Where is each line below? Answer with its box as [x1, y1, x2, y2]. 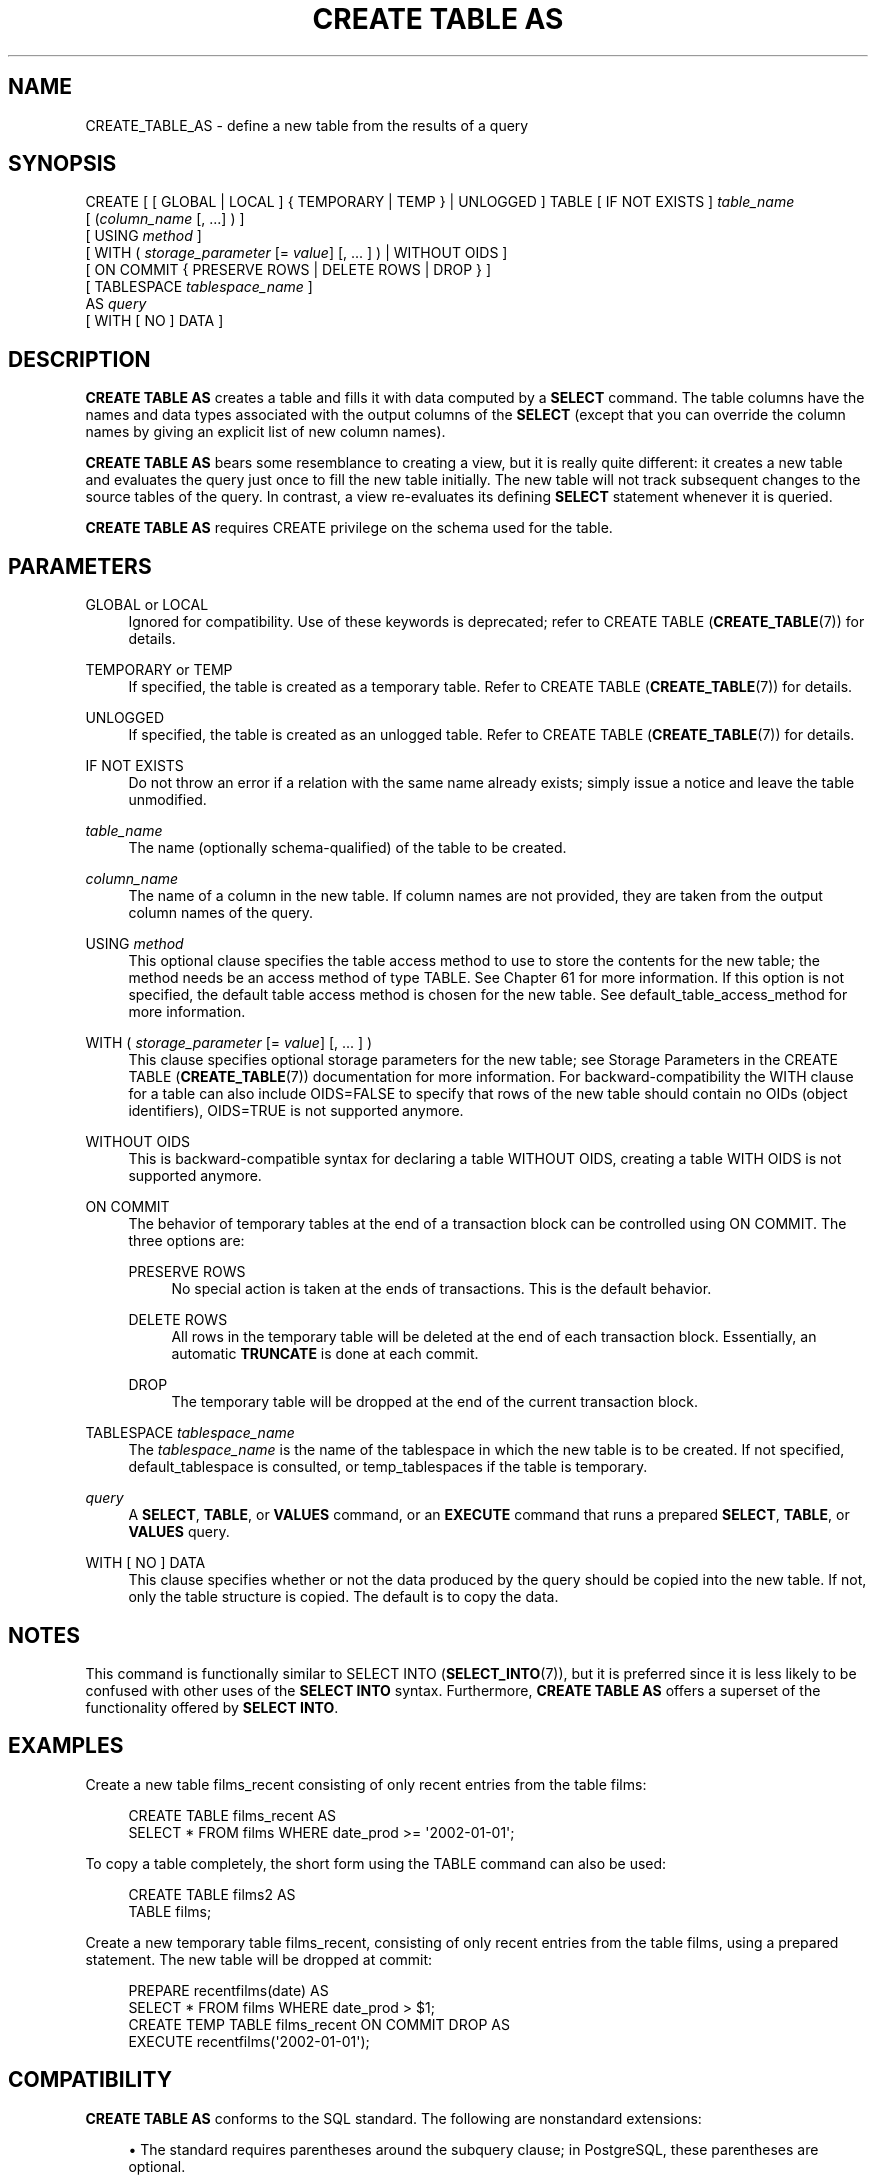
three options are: [128, 1232, 245, 1250]
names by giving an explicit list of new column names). [85, 423, 446, 441]
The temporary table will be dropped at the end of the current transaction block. [171, 1393, 699, 1411]
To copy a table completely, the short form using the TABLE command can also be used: [85, 1854, 667, 1872]
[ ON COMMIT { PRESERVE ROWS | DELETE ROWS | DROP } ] [85, 261, 492, 279]
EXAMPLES [8, 1733, 124, 1759]
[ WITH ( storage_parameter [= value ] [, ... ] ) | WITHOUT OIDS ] [85, 244, 508, 262]
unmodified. [128, 791, 207, 809]
